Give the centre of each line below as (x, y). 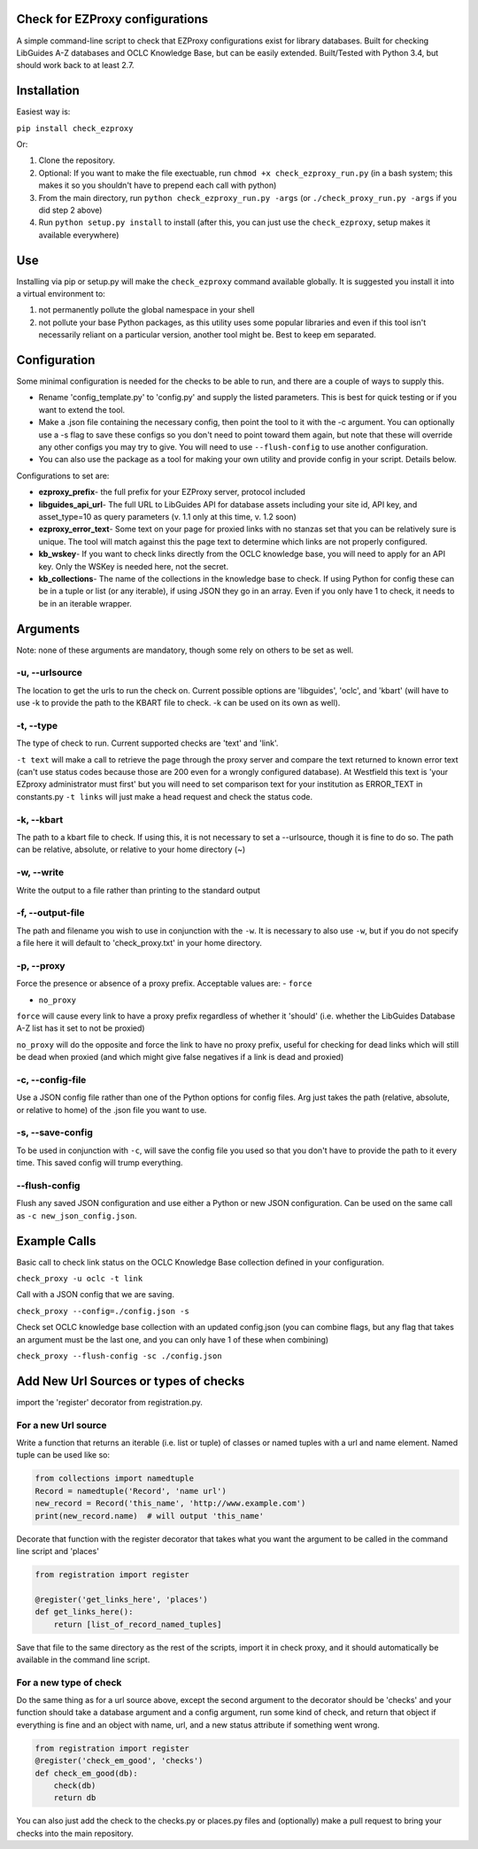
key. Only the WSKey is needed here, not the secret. (134, 566)
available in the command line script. (83, 1659)
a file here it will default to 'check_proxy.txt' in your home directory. (139, 943)
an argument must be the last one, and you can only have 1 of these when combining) (173, 1339)
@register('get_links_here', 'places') (121, 1599)
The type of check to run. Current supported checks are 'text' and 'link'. (147, 743)
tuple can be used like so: (63, 1455)
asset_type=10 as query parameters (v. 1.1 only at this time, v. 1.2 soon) (167, 517)
